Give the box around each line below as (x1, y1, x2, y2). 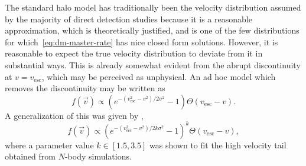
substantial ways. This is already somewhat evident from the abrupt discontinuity (5, 58, 301, 71)
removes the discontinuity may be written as (5, 82, 165, 94)
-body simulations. (64, 150, 132, 162)
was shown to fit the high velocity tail (149, 138, 287, 151)
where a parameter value (5, 138, 94, 151)
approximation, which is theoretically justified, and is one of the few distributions (5, 24, 300, 36)
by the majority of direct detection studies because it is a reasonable (5, 12, 252, 25)
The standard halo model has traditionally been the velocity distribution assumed (5, 1, 301, 13)
